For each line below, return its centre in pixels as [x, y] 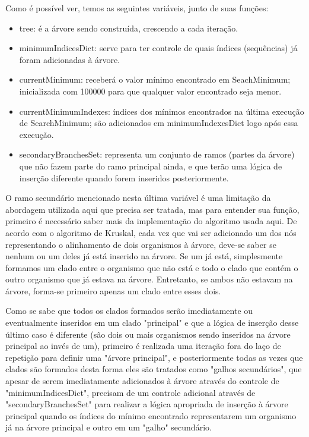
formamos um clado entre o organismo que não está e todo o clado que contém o [152, 267]
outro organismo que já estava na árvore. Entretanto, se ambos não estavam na [149, 279]
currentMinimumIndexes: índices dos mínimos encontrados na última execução [162, 111]
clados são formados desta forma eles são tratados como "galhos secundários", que [154, 369]
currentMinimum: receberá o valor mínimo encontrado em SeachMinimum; [155, 79]
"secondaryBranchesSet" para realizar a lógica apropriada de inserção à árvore [147, 404]
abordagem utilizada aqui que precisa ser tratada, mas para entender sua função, [152, 209]
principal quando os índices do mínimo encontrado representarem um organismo [151, 415]
